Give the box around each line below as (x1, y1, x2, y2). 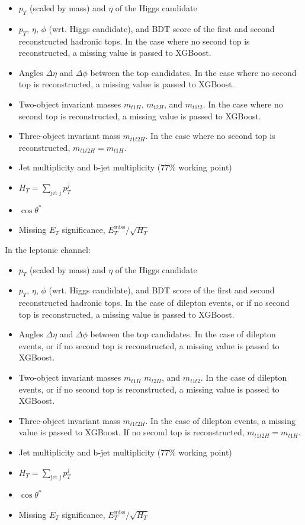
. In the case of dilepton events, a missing (145, 414, 296, 426)
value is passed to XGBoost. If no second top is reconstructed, (18, 426, 245, 438)
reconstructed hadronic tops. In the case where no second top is (18, 34, 250, 47)
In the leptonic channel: (5, 243, 91, 255)
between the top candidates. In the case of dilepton (90, 328, 276, 340)
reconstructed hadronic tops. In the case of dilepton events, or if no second (18, 296, 290, 309)
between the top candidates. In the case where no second (90, 66, 297, 78)
